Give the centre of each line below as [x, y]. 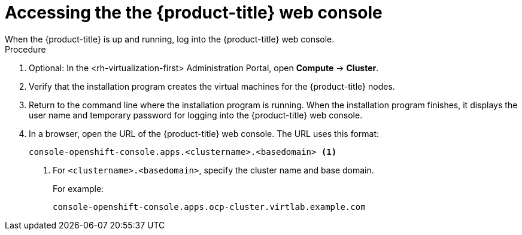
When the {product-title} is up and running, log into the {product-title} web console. [170, 39]
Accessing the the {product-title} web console [194, 13]
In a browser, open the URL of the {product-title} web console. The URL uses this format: [204, 133]
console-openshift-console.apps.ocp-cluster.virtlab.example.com [209, 207]
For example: [78, 188]
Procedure [25, 49]
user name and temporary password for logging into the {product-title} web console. [196, 115]
